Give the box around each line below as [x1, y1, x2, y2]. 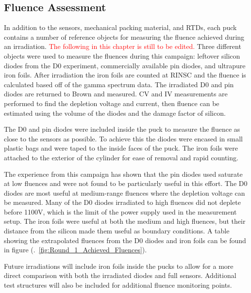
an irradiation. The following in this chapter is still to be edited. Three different [4, 41, 241, 51]
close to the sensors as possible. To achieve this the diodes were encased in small [4, 133, 243, 143]
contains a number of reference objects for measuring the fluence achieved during [4, 31, 245, 42]
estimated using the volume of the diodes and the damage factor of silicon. [4, 108, 226, 118]
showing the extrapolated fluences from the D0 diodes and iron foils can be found [4, 235, 246, 245]
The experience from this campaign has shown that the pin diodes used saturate [4, 169, 243, 179]
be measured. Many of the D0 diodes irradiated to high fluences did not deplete [4, 197, 241, 207]
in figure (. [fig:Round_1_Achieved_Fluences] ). [4, 245, 147, 255]
